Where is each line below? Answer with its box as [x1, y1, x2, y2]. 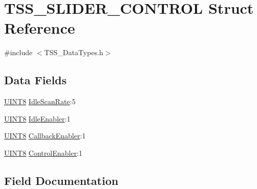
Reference [4, 17, 75, 38]
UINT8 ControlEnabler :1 [4, 147, 82, 158]
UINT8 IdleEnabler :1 [4, 113, 71, 124]
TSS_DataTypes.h [44, 47, 103, 58]
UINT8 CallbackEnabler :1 [4, 130, 86, 141]
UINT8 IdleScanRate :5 [4, 96, 76, 107]
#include [4, 47, 33, 58]
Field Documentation [4, 172, 119, 188]
